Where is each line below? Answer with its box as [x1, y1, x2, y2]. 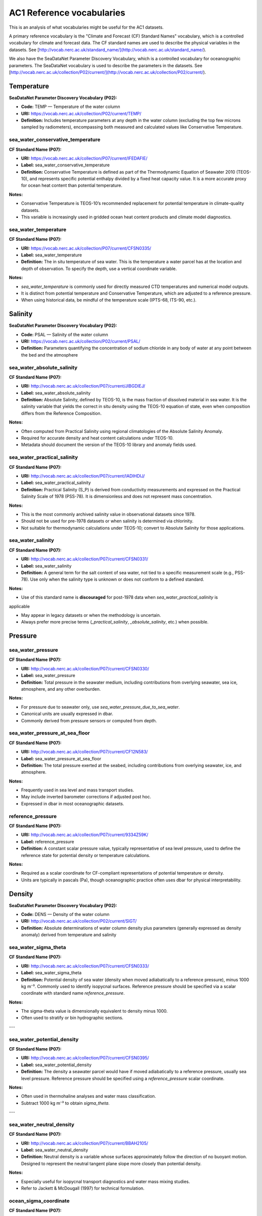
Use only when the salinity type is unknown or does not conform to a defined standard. [30, 576, 204, 582]
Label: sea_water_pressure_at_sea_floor [21, 755, 101, 761]
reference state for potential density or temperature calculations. [21, 852, 150, 858]
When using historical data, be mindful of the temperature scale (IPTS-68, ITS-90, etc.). [21, 297, 196, 303]
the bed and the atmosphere [21, 352, 78, 358]
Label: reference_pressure [21, 839, 75, 844]
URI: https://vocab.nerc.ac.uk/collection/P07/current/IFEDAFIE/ [21, 155, 148, 161]
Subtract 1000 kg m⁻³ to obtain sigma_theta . [21, 1100, 110, 1106]
